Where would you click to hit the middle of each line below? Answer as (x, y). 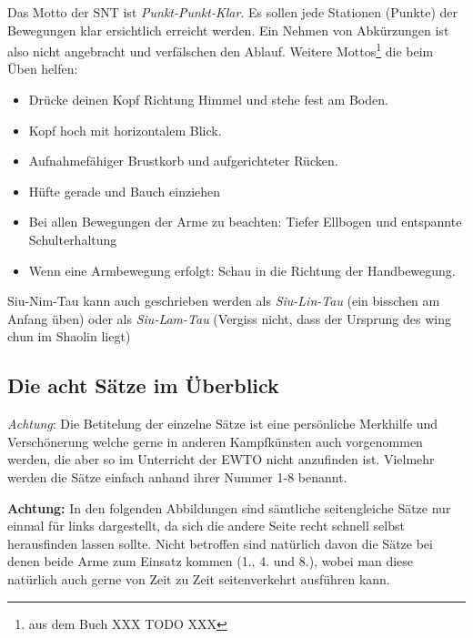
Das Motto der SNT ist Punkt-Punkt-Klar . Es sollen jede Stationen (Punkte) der (232, 12)
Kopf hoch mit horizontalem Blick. (125, 130)
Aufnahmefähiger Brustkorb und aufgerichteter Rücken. (183, 161)
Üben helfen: (43, 69)
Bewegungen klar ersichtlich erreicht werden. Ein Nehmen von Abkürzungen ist (228, 30)
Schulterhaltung (73, 239)
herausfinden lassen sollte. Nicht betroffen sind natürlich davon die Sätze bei (220, 543)
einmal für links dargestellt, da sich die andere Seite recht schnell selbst (206, 526)
